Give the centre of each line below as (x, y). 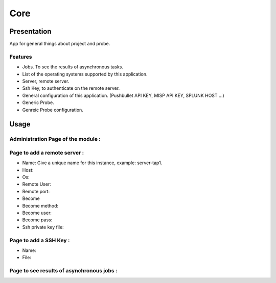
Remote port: (36, 191)
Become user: (37, 213)
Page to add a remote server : (47, 152)
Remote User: (37, 184)
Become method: (40, 205)
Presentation (30, 31)
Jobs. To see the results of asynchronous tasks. (73, 67)
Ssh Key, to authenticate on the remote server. (71, 88)
